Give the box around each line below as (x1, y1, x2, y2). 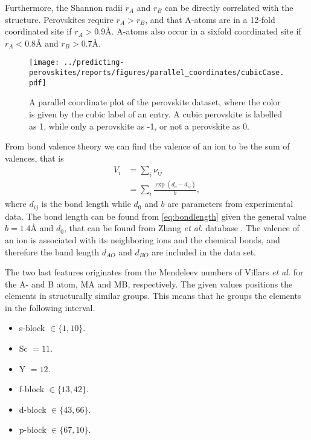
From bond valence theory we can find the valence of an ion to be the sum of (5, 140, 290, 153)
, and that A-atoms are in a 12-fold (145, 13, 275, 25)
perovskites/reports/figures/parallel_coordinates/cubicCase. (29, 68, 284, 77)
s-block (19, 321, 45, 334)
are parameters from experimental (167, 197, 293, 210)
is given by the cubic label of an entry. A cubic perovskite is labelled (29, 107, 283, 120)
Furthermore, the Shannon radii (5, 1, 123, 13)
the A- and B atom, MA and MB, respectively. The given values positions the (5, 277, 293, 290)
